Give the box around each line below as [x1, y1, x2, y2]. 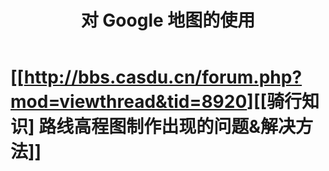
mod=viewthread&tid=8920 [10, 91, 248, 113]
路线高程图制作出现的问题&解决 [38, 116, 296, 138]
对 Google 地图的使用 [80, 9, 256, 32]
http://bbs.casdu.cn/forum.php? [23, 66, 303, 89]
